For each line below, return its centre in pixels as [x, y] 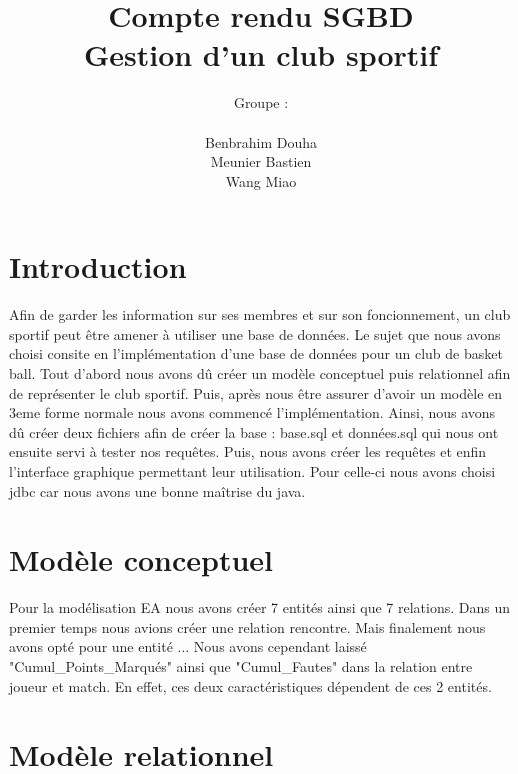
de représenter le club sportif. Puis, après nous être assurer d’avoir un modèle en [256, 392]
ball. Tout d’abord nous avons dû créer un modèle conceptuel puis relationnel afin [260, 373]
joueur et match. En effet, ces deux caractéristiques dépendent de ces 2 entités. [250, 685]
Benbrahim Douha [261, 141]
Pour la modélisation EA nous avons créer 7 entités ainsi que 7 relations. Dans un [259, 607]
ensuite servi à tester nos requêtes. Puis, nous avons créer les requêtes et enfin [248, 451]
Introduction [98, 266]
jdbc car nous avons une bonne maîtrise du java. [157, 490]
